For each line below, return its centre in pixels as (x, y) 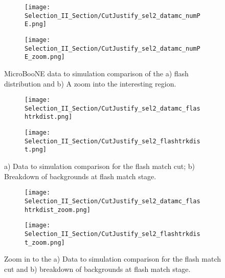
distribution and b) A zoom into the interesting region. (90, 83)
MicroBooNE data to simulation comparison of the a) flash (96, 73)
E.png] (36, 24)
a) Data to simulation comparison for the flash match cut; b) (100, 166)
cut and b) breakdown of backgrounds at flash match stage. (97, 269)
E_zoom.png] (45, 57)
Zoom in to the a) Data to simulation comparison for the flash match (112, 259)
